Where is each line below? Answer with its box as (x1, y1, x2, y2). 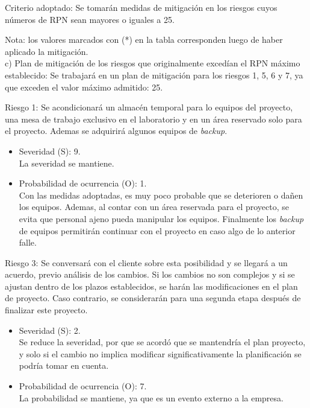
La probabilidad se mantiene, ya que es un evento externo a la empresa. (19, 391, 284, 404)
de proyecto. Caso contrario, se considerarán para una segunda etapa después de (5, 292, 301, 304)
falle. (19, 236, 37, 249)
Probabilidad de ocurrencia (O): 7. (19, 380, 147, 392)
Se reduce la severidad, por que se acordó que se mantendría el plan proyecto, (19, 336, 306, 348)
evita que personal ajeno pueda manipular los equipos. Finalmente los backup (19, 212, 304, 225)
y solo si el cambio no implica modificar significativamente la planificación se (19, 347, 302, 360)
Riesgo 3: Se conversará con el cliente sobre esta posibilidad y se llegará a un (5, 256, 288, 269)
